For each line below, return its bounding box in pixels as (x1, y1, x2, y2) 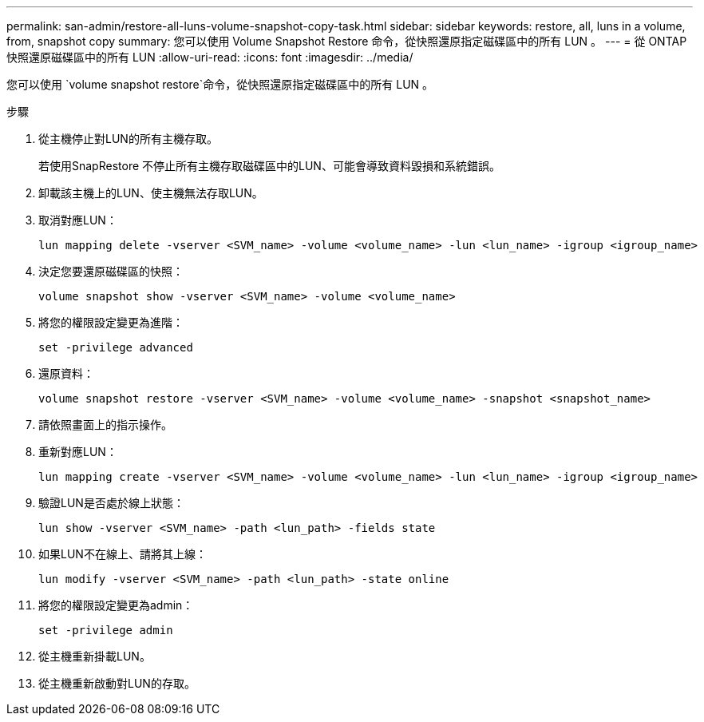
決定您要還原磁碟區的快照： (38, 264, 184, 278)
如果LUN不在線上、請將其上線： (38, 547, 207, 561)
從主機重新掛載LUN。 (38, 649, 151, 663)
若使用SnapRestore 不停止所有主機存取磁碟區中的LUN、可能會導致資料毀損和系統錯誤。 (38, 159, 500, 173)
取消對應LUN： (38, 213, 117, 227)
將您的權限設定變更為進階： (38, 315, 184, 329)
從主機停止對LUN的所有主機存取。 (38, 132, 218, 145)
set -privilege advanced (38, 341, 193, 354)
